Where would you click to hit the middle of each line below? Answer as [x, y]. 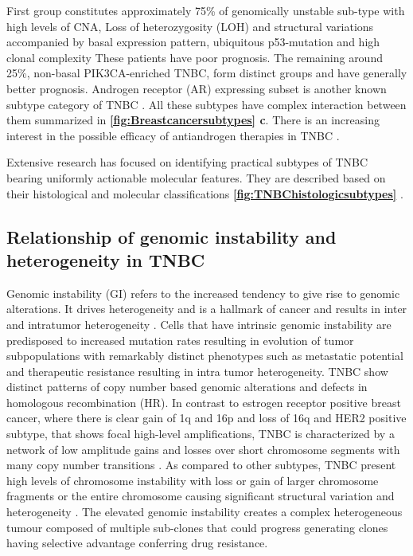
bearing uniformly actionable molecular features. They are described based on [196, 177]
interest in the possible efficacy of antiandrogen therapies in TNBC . [173, 135]
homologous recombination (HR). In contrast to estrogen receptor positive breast [204, 402]
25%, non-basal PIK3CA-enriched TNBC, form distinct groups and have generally [207, 73]
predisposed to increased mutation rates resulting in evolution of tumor [180, 340]
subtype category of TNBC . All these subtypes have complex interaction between [206, 104]
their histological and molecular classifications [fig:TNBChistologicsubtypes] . [205, 193]
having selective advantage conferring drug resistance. [137, 543]
